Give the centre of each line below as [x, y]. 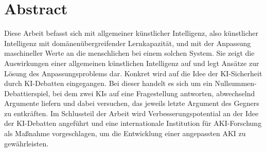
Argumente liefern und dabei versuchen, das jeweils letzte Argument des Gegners [132, 103]
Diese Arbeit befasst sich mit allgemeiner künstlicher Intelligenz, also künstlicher [131, 33]
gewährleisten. [26, 143]
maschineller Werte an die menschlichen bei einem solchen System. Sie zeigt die [129, 53]
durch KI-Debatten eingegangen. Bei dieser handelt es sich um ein [108, 83]
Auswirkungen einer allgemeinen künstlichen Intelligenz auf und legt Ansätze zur [132, 63]
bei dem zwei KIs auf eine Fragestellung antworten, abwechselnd [154, 93]
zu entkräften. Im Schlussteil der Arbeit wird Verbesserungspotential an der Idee [131, 113]
